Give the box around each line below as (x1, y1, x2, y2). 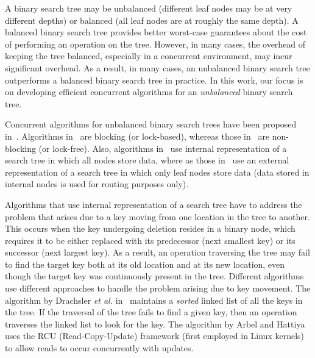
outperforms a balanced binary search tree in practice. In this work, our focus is (5, 73, 303, 86)
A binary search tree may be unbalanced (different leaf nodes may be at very (5, 2, 292, 14)
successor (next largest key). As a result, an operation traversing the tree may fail (5, 246, 310, 259)
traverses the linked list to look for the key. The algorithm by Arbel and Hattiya (5, 317, 305, 330)
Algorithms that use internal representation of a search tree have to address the (5, 198, 302, 210)
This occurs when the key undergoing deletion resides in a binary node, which (5, 222, 296, 235)
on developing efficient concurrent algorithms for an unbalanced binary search (5, 85, 293, 98)
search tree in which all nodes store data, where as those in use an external (5, 154, 289, 166)
